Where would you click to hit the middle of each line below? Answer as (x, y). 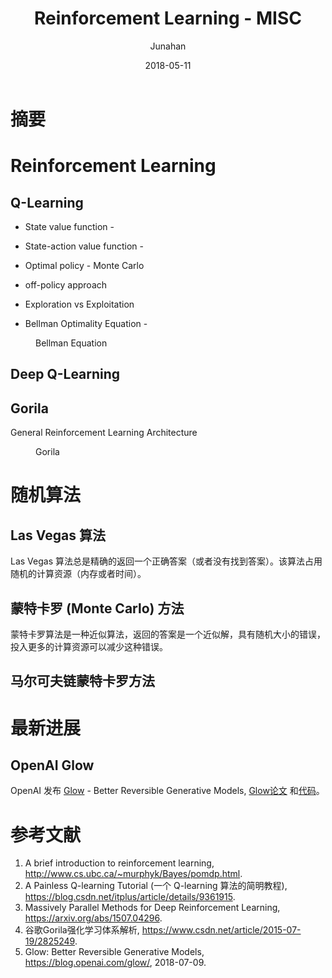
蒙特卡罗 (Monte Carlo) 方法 (97, 608)
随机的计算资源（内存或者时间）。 (78, 574)
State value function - (69, 226)
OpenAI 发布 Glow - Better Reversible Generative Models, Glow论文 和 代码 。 (167, 791)
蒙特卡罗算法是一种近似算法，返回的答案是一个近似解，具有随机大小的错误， (168, 634)
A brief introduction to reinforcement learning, (119, 863)
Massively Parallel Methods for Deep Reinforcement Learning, (152, 908)
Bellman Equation (71, 343)
